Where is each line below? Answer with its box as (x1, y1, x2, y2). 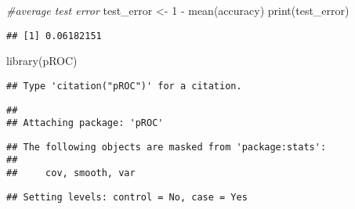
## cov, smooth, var (6, 168, 136, 179)
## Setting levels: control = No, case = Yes (6, 191, 248, 203)
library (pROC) (6, 52, 78, 69)
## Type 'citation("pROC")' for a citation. (6, 80, 242, 92)
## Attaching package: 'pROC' (6, 117, 164, 129)
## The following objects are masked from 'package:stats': (6, 141, 327, 153)
